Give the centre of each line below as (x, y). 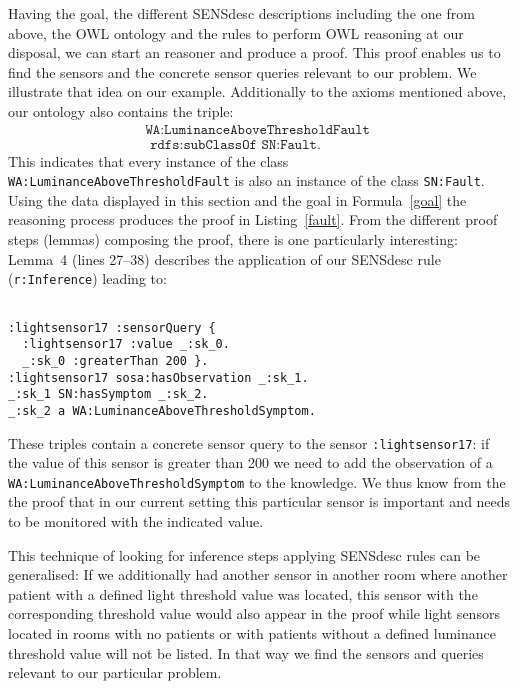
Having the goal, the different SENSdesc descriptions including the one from (241, 13)
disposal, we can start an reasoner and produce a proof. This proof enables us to (254, 52)
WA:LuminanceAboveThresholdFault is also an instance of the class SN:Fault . (246, 180)
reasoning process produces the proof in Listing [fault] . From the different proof (253, 219)
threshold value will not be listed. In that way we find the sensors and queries (246, 652)
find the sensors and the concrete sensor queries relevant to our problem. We (242, 71)
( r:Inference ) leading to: (87, 278)
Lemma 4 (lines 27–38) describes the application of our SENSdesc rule (224, 258)
